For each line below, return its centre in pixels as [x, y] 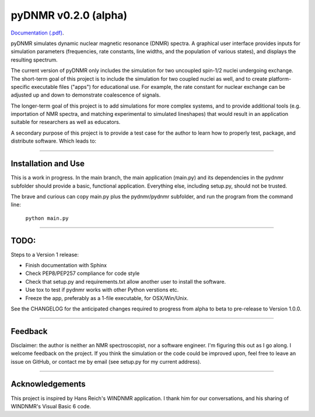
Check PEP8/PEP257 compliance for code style [83, 273]
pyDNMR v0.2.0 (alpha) [69, 15]
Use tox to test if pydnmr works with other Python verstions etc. [102, 290]
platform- [280, 78]
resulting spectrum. [34, 60]
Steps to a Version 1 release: [45, 254]
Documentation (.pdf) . [37, 33]
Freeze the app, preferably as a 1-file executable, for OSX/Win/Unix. [107, 298]
